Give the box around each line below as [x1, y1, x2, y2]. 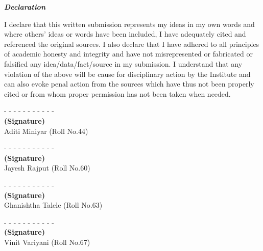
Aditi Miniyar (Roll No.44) [4, 125, 88, 136]
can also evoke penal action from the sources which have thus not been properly [4, 78, 254, 89]
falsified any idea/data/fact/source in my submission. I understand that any [4, 58, 243, 69]
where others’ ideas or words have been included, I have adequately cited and [4, 29, 246, 39]
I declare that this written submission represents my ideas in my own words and [4, 18, 255, 29]
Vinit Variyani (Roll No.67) [4, 236, 90, 247]
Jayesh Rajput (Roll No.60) [4, 162, 90, 173]
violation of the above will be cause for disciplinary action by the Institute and [4, 68, 251, 79]
